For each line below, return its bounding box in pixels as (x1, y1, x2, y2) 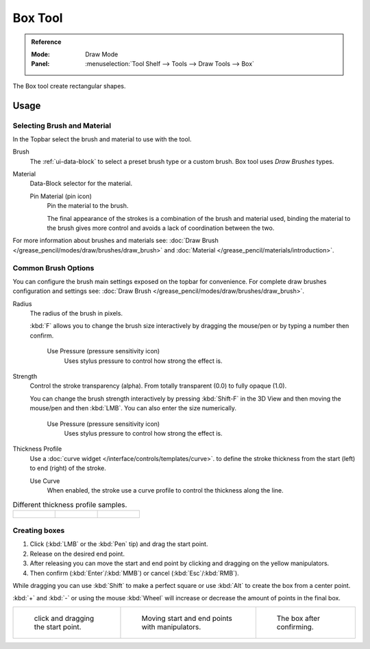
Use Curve (29, 477, 60, 485)
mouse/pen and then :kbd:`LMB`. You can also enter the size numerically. (29, 404, 236, 412)
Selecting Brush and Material (12, 121, 112, 130)
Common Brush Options (12, 263, 95, 272)
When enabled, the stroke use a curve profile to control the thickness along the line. (47, 486, 284, 494)
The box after (276, 613, 320, 623)
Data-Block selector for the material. (29, 179, 133, 188)
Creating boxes (12, 526, 65, 535)
